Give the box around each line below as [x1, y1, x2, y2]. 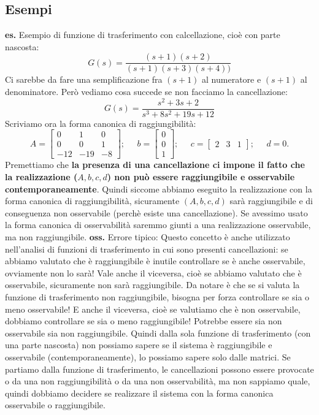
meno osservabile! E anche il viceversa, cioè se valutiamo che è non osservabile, [5, 302, 301, 315]
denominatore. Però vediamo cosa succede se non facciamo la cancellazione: [5, 85, 288, 98]
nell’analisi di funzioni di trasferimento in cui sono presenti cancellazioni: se [5, 242, 288, 255]
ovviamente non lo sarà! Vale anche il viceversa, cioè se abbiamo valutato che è [5, 266, 302, 279]
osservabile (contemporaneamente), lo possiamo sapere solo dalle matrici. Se [5, 350, 291, 363]
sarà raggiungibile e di [229, 194, 313, 207]
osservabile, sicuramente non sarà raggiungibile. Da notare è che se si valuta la [5, 278, 300, 291]
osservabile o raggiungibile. [5, 398, 106, 411]
